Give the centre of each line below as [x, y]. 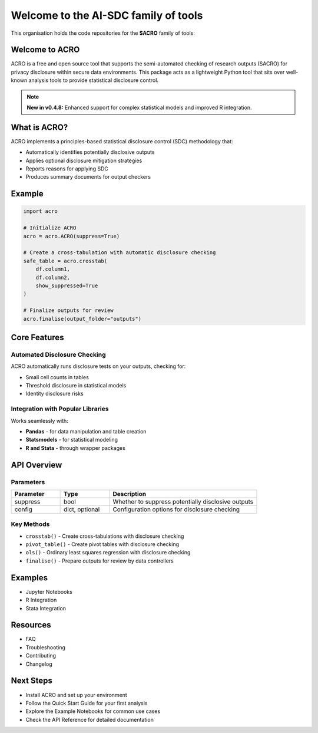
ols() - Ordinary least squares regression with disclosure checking [108, 553]
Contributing [41, 656]
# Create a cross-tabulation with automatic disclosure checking [120, 253]
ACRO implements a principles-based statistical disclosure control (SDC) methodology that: [122, 141]
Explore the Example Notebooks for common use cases [93, 711]
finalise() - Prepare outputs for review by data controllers [100, 561]
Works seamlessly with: [40, 420]
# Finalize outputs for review [69, 310]
